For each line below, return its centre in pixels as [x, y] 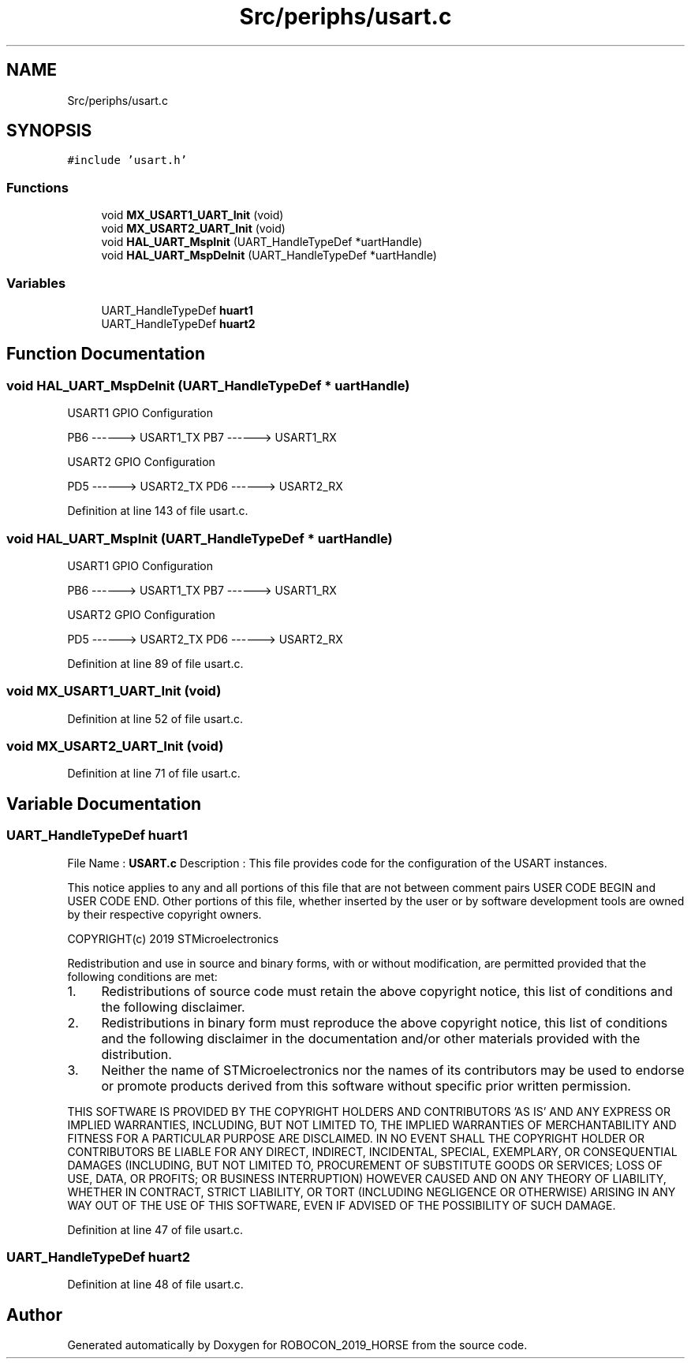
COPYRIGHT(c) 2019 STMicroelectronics [173, 938]
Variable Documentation [104, 804]
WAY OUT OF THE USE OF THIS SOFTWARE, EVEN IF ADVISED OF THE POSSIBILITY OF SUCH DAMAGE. [342, 1205]
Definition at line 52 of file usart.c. [155, 718]
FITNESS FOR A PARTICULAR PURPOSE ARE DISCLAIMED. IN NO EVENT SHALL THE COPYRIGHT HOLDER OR [356, 1138]
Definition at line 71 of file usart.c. [154, 774]
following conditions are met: [142, 976]
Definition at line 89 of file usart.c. [155, 663]
